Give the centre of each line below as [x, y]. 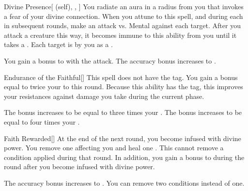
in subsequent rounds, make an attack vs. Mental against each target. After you [122, 25]
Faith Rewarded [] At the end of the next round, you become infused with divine [123, 138]
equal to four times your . [42, 121]
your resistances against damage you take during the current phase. [104, 96]
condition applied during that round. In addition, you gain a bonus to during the [124, 157]
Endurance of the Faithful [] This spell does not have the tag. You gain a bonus [121, 77]
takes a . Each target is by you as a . [58, 44]
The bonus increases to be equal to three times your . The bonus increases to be [123, 112]
